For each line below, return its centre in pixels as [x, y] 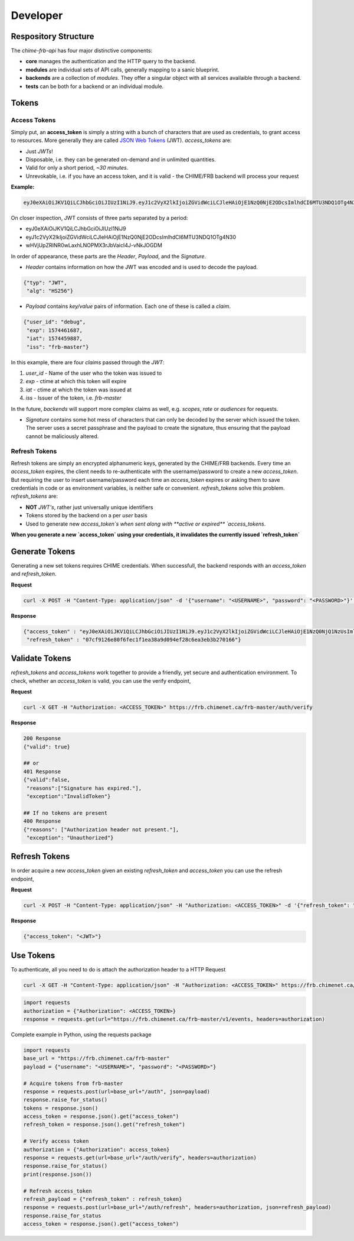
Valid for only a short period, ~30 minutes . [77, 168]
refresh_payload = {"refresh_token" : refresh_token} [103, 1199]
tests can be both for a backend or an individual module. [95, 86]
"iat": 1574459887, [55, 339]
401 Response [42, 771]
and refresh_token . [34, 574]
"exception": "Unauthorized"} [71, 837]
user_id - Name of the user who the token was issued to [94, 373]
